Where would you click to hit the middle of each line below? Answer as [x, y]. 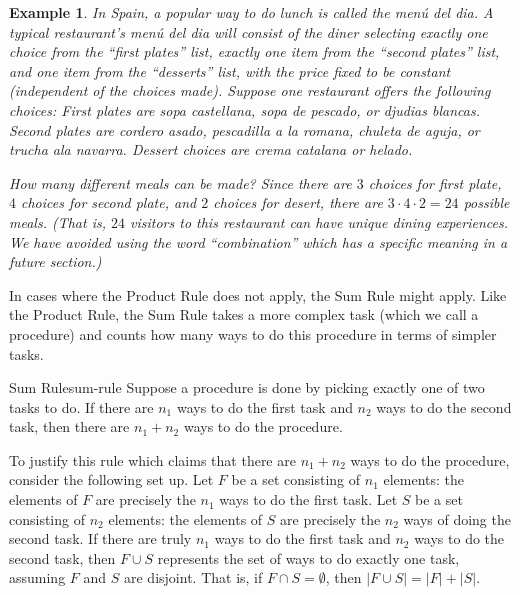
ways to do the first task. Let [308, 499]
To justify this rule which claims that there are [152, 459]
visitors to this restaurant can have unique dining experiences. [319, 221]
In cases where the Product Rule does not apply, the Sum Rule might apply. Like [258, 294]
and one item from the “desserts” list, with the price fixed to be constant [230, 70]
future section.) [55, 261]
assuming [37, 577]
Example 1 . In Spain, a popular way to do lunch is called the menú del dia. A [251, 12]
